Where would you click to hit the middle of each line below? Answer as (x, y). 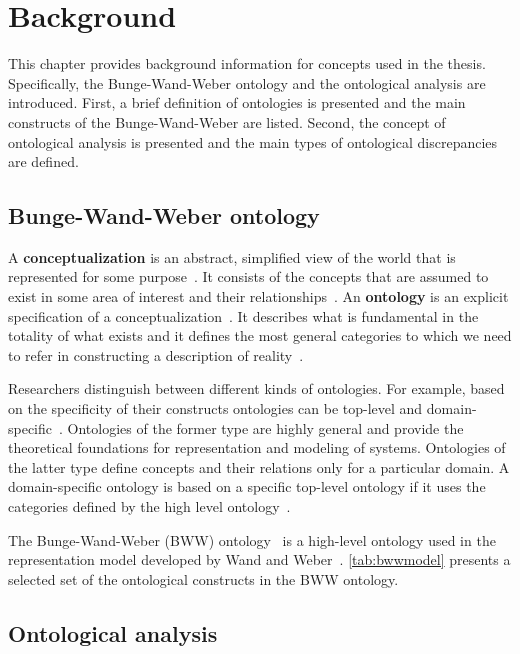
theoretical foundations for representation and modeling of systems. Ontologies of (257, 447)
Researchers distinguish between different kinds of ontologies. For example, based (256, 388)
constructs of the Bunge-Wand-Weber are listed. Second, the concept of (227, 121)
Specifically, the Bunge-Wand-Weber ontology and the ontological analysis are (247, 82)
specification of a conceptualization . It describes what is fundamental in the (243, 315)
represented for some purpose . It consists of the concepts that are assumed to (248, 276)
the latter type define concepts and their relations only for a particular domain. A (259, 466)
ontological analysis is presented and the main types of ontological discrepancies (253, 141)
